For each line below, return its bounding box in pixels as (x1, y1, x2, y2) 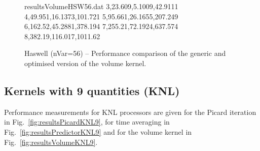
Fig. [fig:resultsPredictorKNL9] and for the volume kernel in (4, 126, 192, 137)
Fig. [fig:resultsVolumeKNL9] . (4, 136, 98, 147)
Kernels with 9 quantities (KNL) (4, 82, 180, 98)
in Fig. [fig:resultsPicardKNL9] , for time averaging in (4, 116, 170, 127)
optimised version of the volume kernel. (24, 57, 146, 68)
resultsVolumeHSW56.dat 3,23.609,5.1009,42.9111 (24, 1, 178, 11)
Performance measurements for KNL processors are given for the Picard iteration (4, 106, 256, 117)
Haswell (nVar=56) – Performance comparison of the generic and (24, 48, 226, 58)
